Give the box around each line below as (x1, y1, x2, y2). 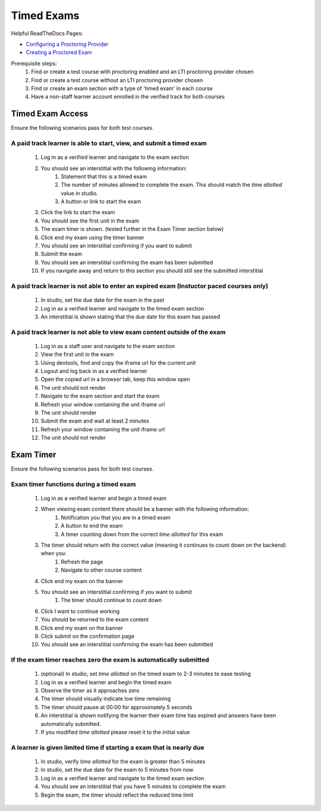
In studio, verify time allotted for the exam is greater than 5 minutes (40, 757, 206, 765)
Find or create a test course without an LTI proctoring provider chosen (31, 76, 203, 83)
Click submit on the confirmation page (40, 632, 135, 640)
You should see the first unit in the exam (40, 217, 140, 224)
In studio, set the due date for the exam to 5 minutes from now (40, 766, 194, 774)
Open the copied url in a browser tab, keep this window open (40, 375, 190, 383)
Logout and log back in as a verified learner (40, 368, 148, 375)
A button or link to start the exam (61, 198, 141, 205)
